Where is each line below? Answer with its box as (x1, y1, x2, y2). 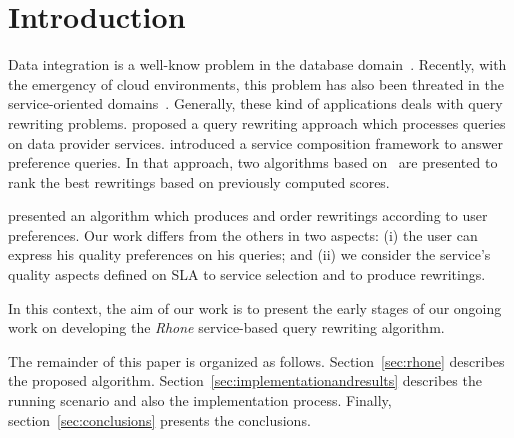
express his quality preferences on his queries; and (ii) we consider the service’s (8, 244, 491, 265)
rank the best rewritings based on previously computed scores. (8, 171, 390, 192)
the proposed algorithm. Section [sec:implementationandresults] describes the (8, 370, 482, 391)
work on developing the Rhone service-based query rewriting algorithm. (8, 317, 445, 338)
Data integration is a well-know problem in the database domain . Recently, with (8, 54, 507, 75)
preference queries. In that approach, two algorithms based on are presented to (8, 152, 498, 173)
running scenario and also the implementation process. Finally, (8, 390, 392, 411)
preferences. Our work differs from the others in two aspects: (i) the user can (8, 224, 478, 245)
